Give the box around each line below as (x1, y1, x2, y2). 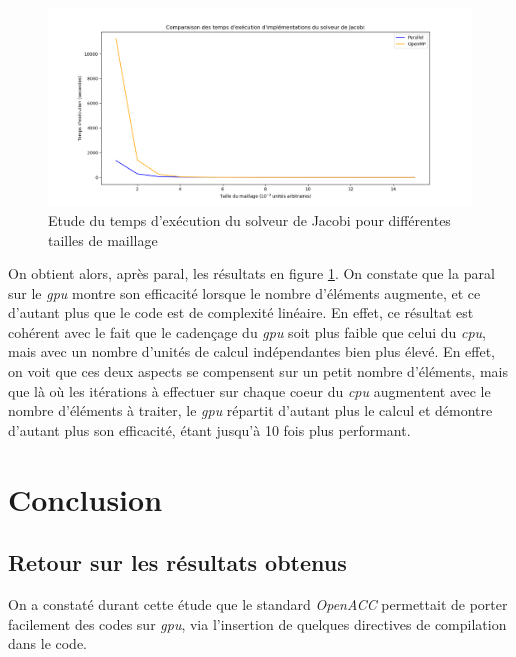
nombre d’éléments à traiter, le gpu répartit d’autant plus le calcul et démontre (8, 400, 493, 421)
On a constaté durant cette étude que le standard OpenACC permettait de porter (8, 594, 508, 615)
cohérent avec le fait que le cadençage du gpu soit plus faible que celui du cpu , (8, 321, 486, 342)
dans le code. (8, 633, 88, 654)
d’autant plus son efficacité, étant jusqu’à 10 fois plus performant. (8, 419, 411, 440)
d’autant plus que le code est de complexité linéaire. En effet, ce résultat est (8, 302, 474, 323)
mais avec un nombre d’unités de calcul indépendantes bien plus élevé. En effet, (8, 341, 496, 362)
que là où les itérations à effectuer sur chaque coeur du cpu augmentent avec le (8, 380, 491, 401)
